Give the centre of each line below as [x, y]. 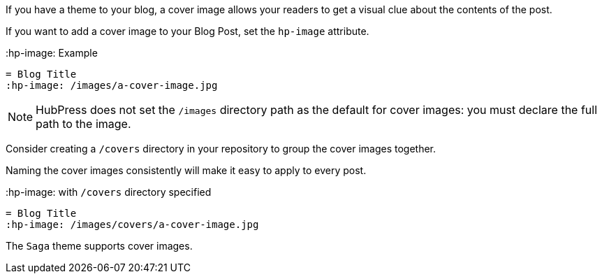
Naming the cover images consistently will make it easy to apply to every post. [186, 170]
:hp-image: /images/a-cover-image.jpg [112, 85]
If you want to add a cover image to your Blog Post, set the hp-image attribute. [188, 31]
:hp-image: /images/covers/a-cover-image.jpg [132, 224]
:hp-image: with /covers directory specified [109, 192]
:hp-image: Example [52, 53]
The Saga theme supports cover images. [99, 246]
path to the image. [83, 124]
